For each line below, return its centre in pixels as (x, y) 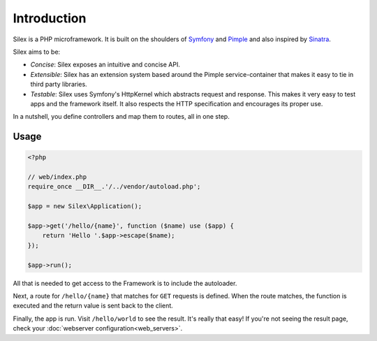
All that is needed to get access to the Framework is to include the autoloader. (125, 283)
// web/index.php (57, 177)
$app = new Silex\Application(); (85, 206)
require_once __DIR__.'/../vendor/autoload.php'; (114, 187)
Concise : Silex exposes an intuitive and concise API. (105, 65)
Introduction (50, 18)
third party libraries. (59, 85)
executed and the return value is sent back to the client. (93, 306)
